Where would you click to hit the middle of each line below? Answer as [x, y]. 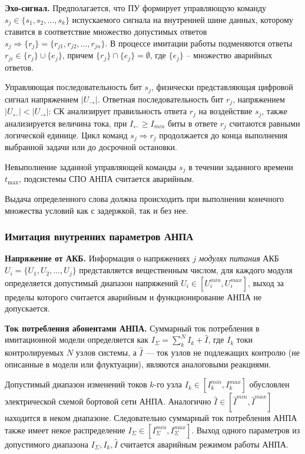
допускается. [27, 308]
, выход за [266, 282]
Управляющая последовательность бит [73, 87]
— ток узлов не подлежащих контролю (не [223, 352]
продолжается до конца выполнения [223, 135]
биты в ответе [193, 123]
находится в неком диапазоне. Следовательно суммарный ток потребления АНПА [151, 418]
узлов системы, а [106, 352]
